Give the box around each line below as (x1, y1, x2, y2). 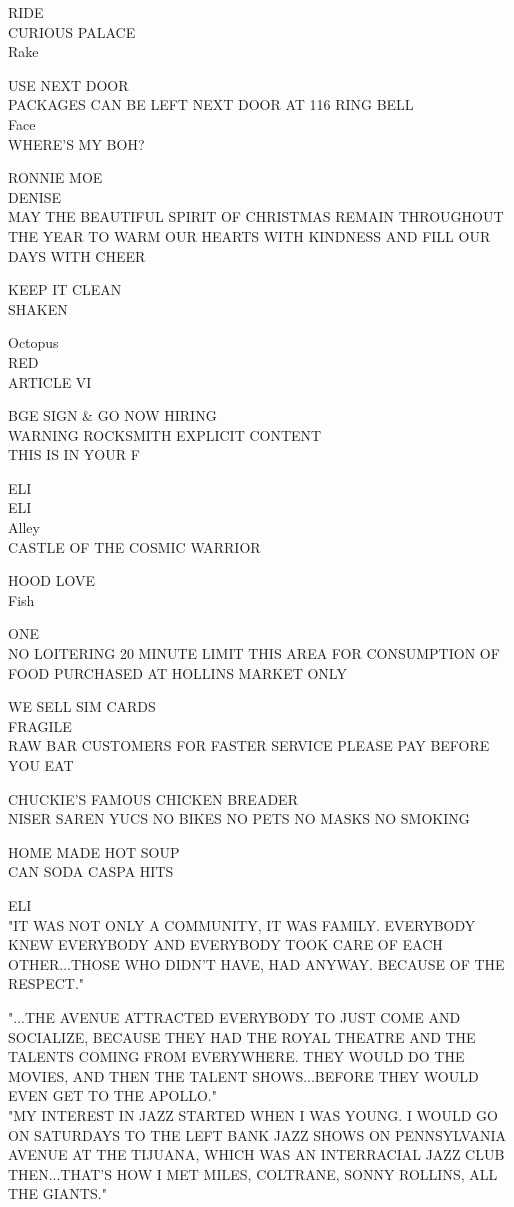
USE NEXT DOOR (8, 74, 129, 95)
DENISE (8, 186, 62, 207)
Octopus (8, 332, 59, 353)
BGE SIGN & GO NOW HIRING (8, 405, 217, 426)
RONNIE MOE (8, 167, 103, 188)
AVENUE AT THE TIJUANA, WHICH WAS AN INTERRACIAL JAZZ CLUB (8, 1144, 505, 1165)
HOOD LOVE (8, 570, 95, 591)
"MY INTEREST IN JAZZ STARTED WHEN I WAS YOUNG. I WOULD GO (8, 1104, 498, 1125)
